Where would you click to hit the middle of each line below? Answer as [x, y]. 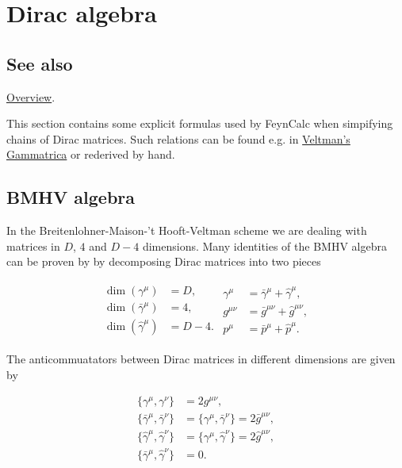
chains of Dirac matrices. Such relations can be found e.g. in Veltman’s [178, 138]
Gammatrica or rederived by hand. [91, 154]
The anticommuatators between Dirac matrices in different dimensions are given [201, 359]
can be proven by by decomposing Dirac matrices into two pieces [164, 261]
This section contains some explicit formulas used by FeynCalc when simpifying [200, 123]
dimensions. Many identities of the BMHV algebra [264, 246]
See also [40, 63]
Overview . [31, 96]
